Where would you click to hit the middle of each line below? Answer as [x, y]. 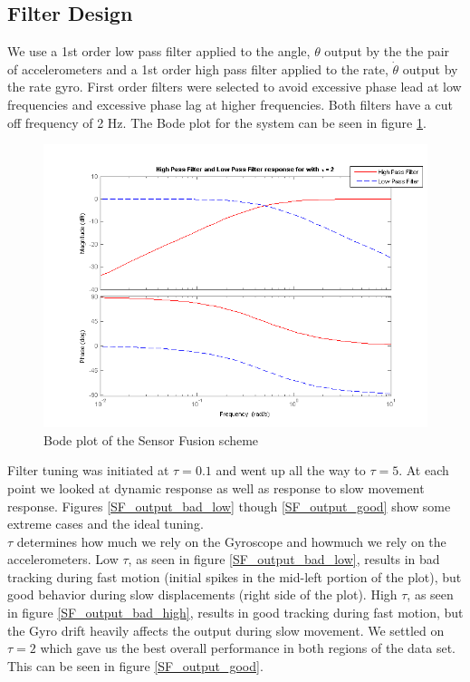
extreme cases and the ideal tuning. [106, 524]
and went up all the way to [291, 470]
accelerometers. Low [63, 559]
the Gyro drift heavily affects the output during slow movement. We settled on [226, 630]
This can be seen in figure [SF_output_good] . [135, 665]
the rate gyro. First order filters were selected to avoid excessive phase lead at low [235, 87]
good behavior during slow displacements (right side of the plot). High [202, 594]
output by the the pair [387, 51]
